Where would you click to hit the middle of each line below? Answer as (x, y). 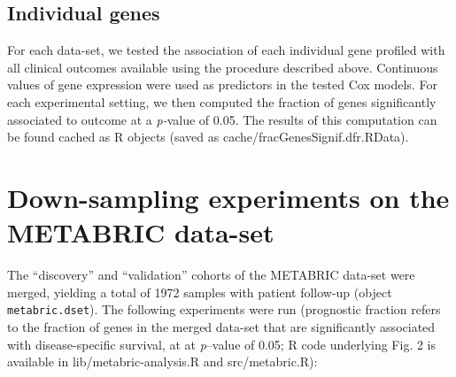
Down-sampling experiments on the (228, 197)
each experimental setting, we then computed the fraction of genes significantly (222, 101)
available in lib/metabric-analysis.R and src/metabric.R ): (162, 362)
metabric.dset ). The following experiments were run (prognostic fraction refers (224, 309)
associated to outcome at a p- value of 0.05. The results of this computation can (222, 119)
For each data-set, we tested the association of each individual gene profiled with (226, 50)
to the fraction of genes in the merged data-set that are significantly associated (221, 326)
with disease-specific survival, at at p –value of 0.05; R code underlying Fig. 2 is (222, 344)
